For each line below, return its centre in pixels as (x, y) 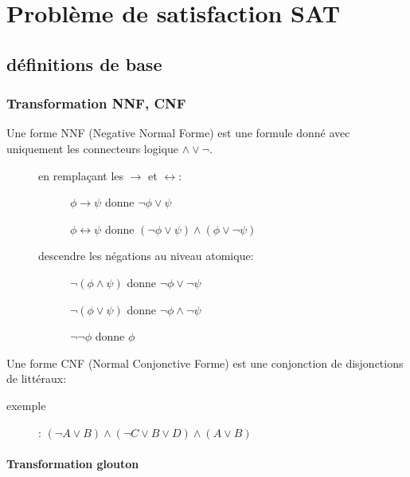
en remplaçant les (81, 175)
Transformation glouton (73, 463)
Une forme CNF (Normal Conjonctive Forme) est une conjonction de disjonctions (205, 363)
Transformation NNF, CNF (96, 103)
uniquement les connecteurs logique (93, 148)
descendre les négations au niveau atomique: (146, 256)
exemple (26, 405)
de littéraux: (37, 378)
